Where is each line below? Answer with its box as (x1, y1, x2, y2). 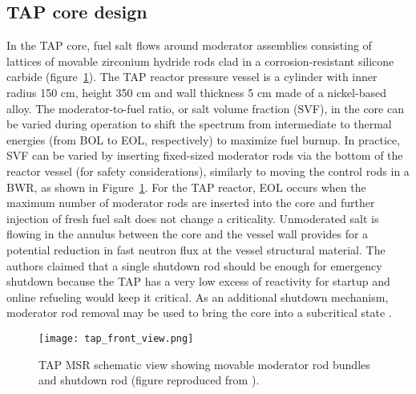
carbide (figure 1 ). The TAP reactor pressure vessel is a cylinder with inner (6, 68, 378, 85)
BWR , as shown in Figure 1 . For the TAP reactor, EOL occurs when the (6, 178, 366, 195)
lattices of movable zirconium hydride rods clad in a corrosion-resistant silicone (6, 52, 394, 69)
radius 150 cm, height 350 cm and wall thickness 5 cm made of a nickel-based (6, 83, 386, 100)
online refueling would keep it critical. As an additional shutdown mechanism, (6, 288, 389, 305)
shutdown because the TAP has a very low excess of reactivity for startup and (6, 273, 390, 290)
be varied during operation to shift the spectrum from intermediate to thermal (6, 116, 392, 132)
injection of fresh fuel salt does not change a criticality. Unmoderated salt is (6, 209, 379, 226)
